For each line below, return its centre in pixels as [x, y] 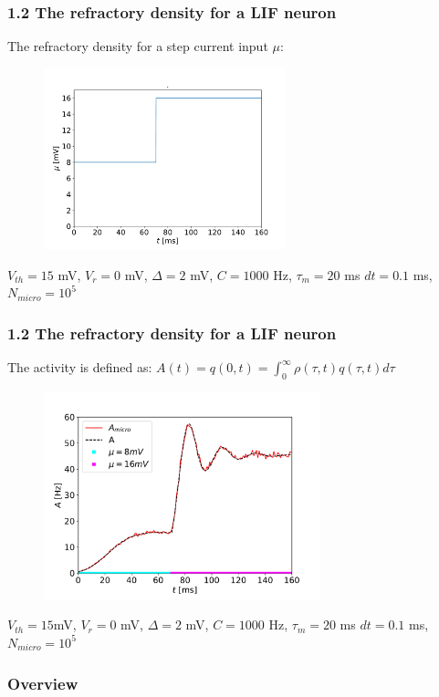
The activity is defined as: [80, 367]
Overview [43, 683]
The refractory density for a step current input [138, 46]
